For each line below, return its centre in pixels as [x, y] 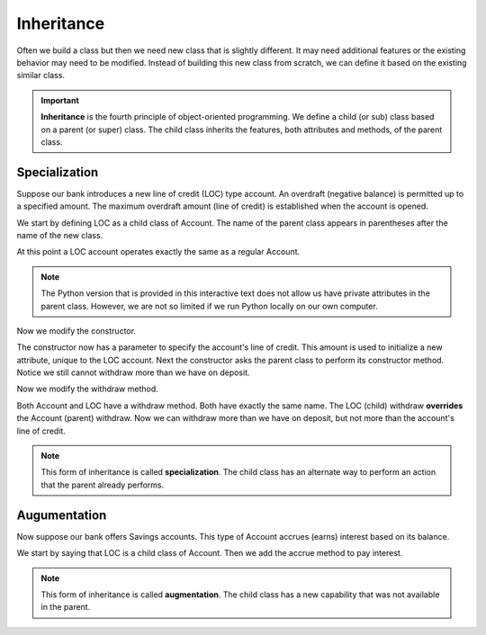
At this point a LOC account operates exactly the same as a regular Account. [158, 252]
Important [60, 100]
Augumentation [62, 515]
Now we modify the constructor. [76, 331]
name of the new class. [60, 235]
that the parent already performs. [103, 485]
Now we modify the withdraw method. [88, 389]
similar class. [40, 76]
